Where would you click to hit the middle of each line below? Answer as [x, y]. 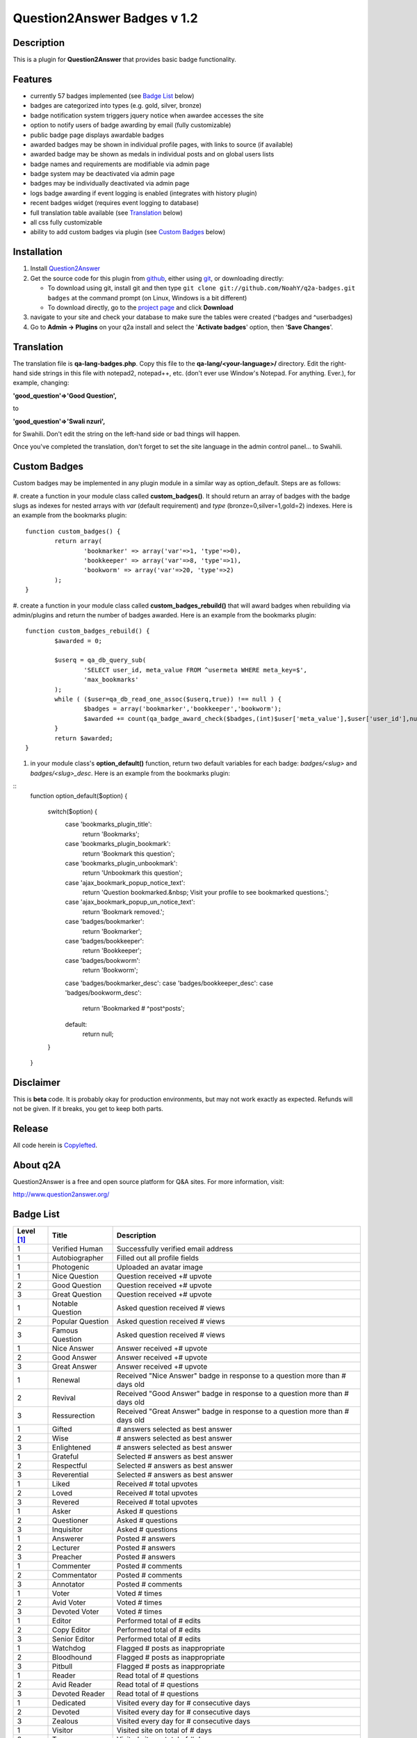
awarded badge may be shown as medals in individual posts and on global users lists [152, 154]
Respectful [70, 1465]
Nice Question [75, 1276]
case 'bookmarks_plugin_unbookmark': [121, 863]
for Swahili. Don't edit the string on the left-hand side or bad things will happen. [127, 434]
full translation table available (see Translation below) [107, 213]
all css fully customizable [66, 222]
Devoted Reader [79, 1694]
